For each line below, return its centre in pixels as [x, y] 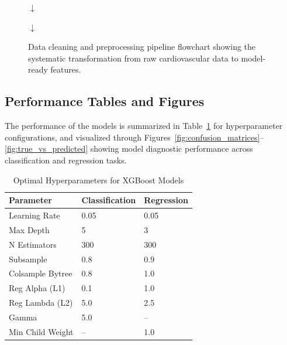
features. [66, 69]
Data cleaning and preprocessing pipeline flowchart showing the [142, 47]
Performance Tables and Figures [105, 101]
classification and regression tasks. [66, 160]
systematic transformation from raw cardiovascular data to [133, 58]
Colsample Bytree [41, 273]
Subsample [28, 259]
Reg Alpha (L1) [37, 288]
